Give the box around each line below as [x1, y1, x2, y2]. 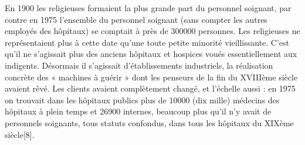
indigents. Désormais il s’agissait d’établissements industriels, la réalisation [5, 59, 273, 71]
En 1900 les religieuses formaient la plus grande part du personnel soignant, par [5, 2, 292, 14]
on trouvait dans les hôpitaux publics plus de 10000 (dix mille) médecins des [5, 93, 280, 106]
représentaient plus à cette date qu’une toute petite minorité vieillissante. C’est [5, 36, 290, 48]
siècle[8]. [5, 128, 35, 140]
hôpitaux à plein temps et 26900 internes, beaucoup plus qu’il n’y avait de [5, 105, 272, 117]
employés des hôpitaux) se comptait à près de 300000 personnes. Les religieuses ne [5, 25, 300, 37]
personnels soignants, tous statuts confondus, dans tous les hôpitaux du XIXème [5, 116, 294, 129]
